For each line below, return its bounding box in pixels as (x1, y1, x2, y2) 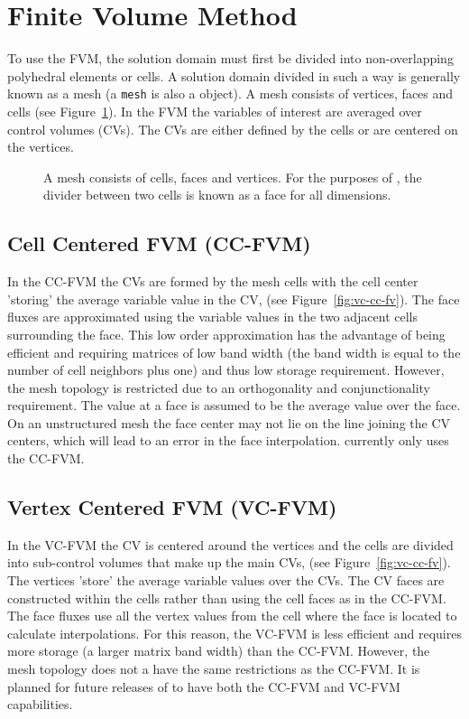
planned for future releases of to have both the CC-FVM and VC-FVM (7, 677, 400, 696)
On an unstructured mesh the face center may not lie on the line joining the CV (7, 413, 451, 432)
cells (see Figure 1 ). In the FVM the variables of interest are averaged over (7, 101, 422, 120)
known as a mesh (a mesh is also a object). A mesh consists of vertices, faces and (7, 84, 454, 103)
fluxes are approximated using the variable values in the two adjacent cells (7, 307, 418, 326)
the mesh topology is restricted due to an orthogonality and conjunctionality (7, 378, 430, 397)
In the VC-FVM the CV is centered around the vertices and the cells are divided (7, 535, 454, 554)
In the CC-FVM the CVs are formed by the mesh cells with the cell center (7, 272, 418, 291)
